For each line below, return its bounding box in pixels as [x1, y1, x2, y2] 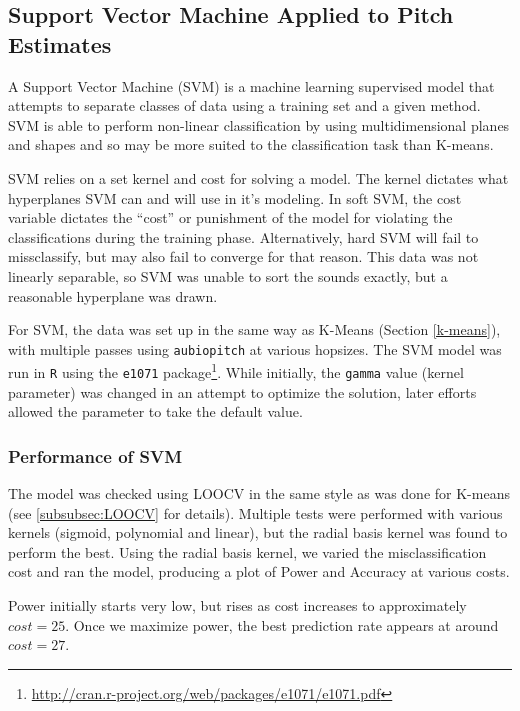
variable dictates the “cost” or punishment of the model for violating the [8, 207, 453, 228]
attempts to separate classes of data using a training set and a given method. [8, 95, 481, 116]
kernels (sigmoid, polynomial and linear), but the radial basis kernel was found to [8, 522, 508, 543]
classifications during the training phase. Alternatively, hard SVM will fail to [8, 226, 479, 247]
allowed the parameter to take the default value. [8, 401, 303, 422]
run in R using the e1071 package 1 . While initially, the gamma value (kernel [8, 359, 464, 383]
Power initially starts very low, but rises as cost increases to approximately [8, 595, 467, 616]
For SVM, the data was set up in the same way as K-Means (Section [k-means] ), [8, 319, 501, 340]
